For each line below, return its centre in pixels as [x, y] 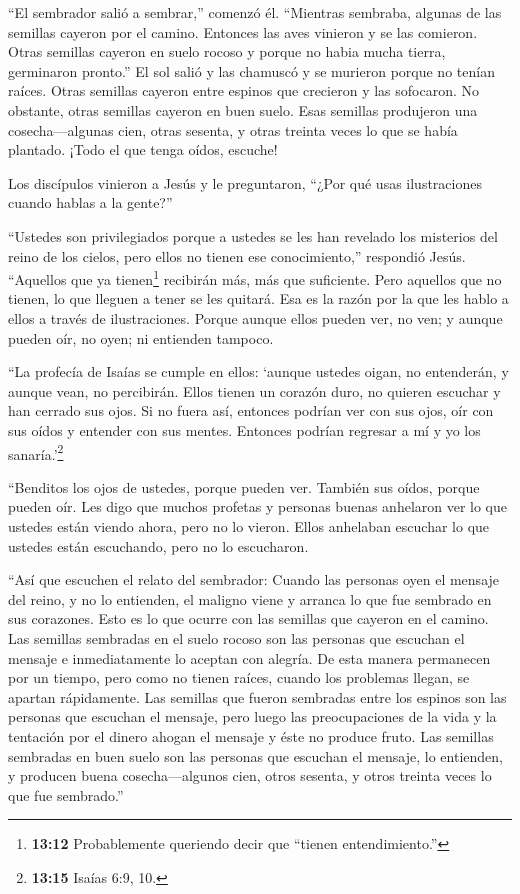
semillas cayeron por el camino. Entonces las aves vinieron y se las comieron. [243, 31]
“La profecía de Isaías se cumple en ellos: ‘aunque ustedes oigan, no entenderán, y [258, 371]
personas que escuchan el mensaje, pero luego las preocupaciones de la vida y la [252, 716]
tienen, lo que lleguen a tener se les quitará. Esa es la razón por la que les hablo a [258, 298]
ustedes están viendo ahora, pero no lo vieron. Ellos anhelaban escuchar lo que [249, 525]
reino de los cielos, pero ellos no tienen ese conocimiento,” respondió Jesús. [237, 255]
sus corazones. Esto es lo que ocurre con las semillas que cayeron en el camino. [248, 618]
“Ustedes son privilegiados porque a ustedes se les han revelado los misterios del [253, 235]
